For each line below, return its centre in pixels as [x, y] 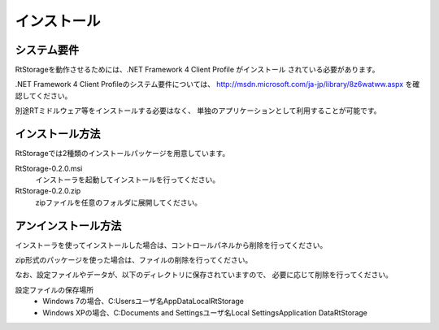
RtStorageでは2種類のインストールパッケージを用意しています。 [122, 154]
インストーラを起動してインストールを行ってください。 [127, 180]
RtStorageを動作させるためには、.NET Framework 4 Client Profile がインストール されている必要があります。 [197, 70]
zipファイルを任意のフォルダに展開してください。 [119, 202]
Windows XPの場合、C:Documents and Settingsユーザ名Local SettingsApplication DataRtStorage [205, 312]
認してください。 [43, 96]
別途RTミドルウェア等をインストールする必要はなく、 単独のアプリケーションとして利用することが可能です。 [198, 111]
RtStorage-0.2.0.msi [49, 168]
